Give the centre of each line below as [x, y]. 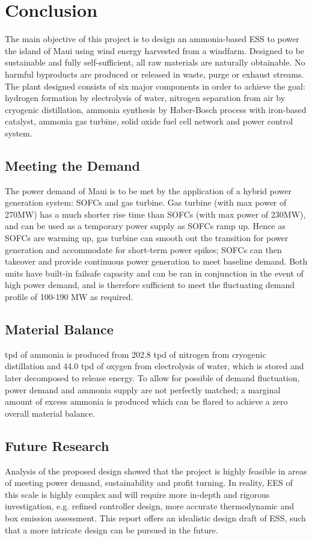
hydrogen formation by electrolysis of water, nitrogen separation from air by [145, 98]
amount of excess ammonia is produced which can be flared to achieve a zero [146, 401]
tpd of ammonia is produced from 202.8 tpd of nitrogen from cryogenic [136, 354]
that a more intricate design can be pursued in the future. [112, 529]
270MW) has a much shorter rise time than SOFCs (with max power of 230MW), [155, 214]
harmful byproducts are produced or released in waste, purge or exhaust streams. [154, 74]
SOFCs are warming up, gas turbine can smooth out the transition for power [147, 238]
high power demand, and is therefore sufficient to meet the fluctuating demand [150, 285]
